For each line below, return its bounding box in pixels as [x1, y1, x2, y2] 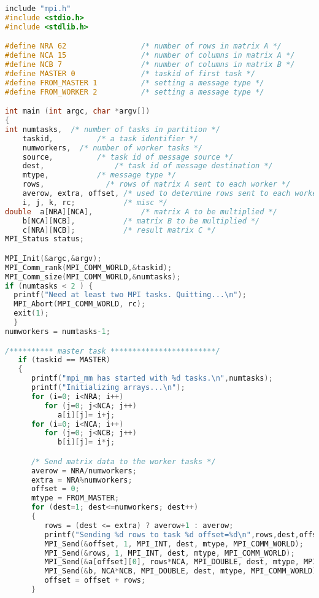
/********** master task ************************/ [5, 346, 220, 355]
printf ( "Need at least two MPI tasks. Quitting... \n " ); [13, 290, 247, 300]
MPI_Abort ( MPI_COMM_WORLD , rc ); [13, 300, 146, 309]
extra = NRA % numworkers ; [31, 475, 133, 484]
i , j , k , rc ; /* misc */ [22, 198, 167, 207]
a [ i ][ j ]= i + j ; [57, 410, 115, 419]
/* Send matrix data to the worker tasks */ [31, 457, 216, 466]
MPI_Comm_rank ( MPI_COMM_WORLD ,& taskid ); [5, 263, 172, 272]
